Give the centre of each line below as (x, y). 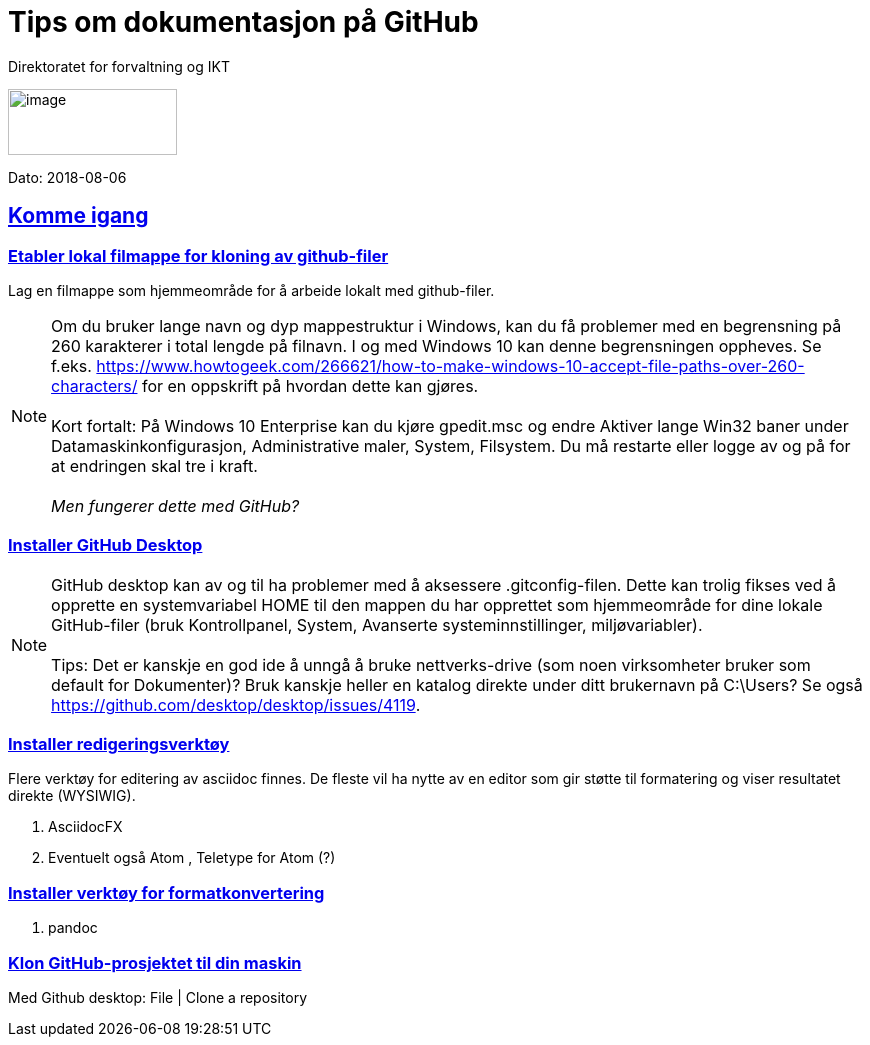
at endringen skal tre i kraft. (154, 465)
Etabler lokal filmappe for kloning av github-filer (198, 255)
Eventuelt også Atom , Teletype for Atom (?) (192, 858)
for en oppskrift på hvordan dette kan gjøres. (310, 385)
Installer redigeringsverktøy (119, 744)
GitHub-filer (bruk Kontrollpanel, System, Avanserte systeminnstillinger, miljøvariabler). (377, 624)
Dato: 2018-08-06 (67, 177)
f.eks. (71, 365)
